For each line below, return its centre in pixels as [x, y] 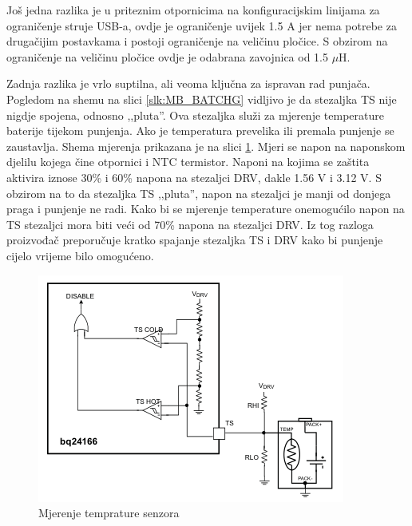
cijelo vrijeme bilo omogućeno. [80, 255]
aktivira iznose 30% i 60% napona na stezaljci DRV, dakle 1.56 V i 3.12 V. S [194, 177]
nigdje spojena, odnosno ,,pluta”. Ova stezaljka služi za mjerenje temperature [195, 115]
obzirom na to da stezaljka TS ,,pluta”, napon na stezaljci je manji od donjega [199, 193]
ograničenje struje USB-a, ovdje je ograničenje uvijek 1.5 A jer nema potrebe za [202, 25]
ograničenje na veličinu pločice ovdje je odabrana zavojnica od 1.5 [167, 56]
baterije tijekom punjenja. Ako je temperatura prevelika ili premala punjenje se [200, 131]
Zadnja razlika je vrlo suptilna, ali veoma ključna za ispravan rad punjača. [188, 83]
